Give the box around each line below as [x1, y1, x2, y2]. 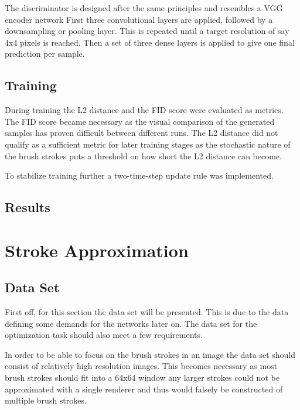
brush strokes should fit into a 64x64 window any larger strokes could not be [5, 371, 279, 384]
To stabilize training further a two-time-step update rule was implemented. [5, 169, 274, 182]
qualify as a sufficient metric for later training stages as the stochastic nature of [5, 138, 291, 150]
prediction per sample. [5, 47, 85, 60]
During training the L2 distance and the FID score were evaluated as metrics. [5, 104, 284, 116]
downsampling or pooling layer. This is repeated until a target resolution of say [5, 25, 289, 37]
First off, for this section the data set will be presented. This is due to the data [5, 306, 289, 318]
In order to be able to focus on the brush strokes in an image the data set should [5, 348, 296, 360]
